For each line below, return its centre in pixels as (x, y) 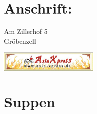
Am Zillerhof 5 (26, 31)
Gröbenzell (20, 41)
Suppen (30, 101)
